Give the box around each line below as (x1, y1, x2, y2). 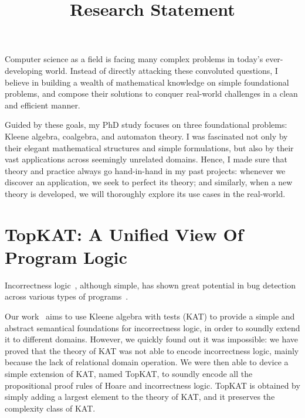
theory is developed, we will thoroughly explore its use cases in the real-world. (5, 187, 286, 199)
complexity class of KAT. (5, 402, 96, 414)
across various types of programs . (5, 290, 128, 303)
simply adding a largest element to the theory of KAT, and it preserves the (5, 390, 275, 403)
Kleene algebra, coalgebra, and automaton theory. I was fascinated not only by (5, 130, 288, 142)
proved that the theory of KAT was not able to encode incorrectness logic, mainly (5, 344, 299, 356)
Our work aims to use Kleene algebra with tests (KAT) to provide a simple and (5, 310, 295, 322)
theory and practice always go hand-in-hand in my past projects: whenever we (5, 164, 286, 176)
